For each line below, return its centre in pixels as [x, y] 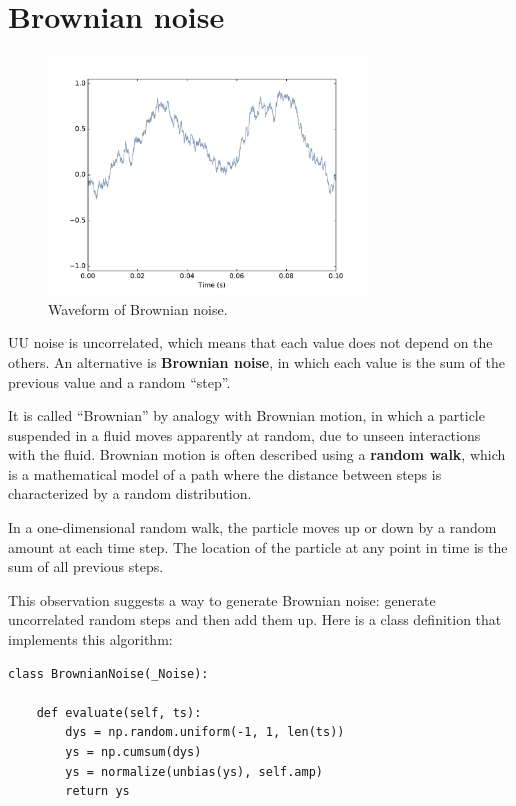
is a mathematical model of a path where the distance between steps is [225, 473]
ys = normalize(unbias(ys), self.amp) [194, 771]
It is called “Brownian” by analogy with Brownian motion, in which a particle [246, 415]
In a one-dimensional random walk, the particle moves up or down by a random [252, 527]
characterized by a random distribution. [130, 493]
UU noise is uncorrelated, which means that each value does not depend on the [250, 342]
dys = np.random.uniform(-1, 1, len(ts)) [205, 732]
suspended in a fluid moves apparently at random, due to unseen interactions [244, 434]
